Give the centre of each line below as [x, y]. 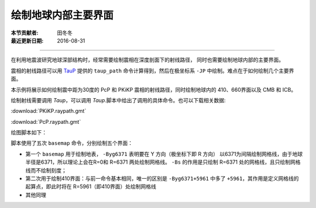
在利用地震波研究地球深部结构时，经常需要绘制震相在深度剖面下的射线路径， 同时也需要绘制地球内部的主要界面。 [147, 60]
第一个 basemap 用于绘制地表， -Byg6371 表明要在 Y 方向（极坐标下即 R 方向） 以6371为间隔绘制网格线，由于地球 [164, 154]
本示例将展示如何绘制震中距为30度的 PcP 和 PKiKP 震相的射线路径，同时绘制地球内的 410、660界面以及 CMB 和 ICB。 [154, 89]
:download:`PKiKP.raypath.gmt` [49, 111]
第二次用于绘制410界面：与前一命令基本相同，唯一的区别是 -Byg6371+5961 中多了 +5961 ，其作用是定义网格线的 [162, 179]
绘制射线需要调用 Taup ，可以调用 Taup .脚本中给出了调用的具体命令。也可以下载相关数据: [118, 100]
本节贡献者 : [25, 33]
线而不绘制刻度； [46, 170]
